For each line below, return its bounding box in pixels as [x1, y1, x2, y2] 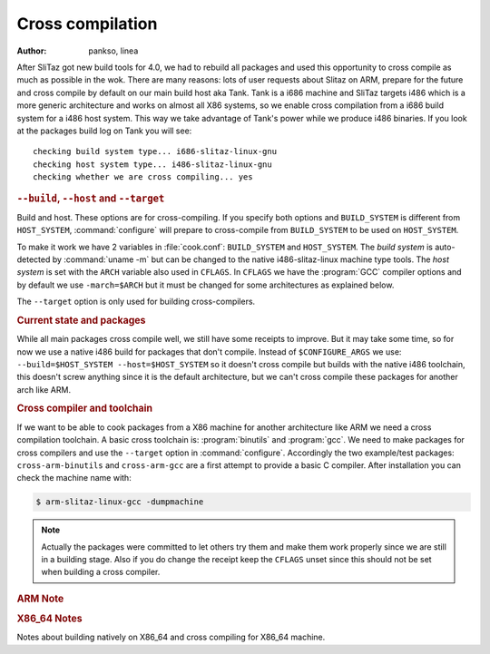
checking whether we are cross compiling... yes [33, 172, 253, 182]
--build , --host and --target [16, 192, 165, 205]
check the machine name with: [16, 473, 132, 483]
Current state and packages [16, 314, 146, 327]
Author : [16, 45, 47, 56]
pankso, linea [88, 45, 139, 56]
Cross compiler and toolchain [16, 402, 153, 415]
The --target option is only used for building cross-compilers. [16, 296, 256, 307]
